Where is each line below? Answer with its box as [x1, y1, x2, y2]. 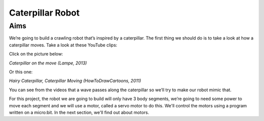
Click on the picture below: [9, 51, 63, 57]
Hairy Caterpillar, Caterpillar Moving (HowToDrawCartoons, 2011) [9, 78, 141, 84]
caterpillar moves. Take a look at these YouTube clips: [9, 42, 117, 48]
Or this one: [9, 69, 33, 75]
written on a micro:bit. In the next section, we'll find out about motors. [9, 109, 149, 115]
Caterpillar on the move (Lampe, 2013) [9, 60, 88, 66]
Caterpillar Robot [9, 7, 80, 18]
